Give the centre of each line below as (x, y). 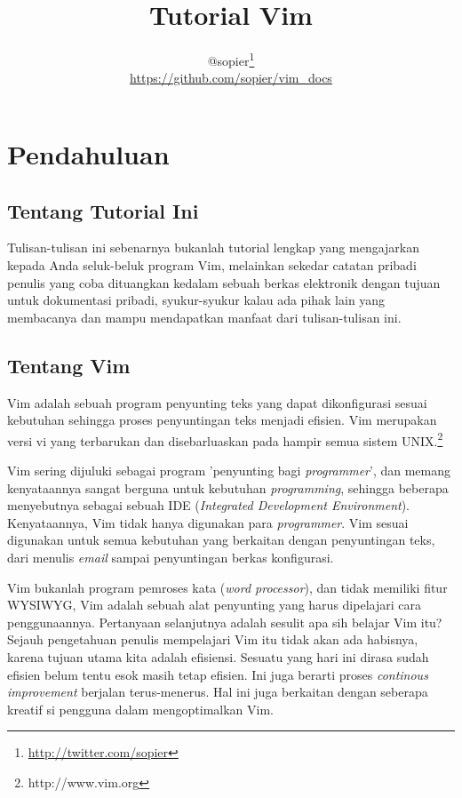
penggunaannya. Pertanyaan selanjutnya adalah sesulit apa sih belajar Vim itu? (225, 622)
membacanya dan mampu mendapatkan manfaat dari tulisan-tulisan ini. (204, 317)
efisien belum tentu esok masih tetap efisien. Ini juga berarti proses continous (218, 674)
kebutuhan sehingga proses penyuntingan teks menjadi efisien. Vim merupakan (222, 420)
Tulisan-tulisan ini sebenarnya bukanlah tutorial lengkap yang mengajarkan (214, 247)
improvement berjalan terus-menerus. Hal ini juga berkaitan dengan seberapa (218, 692)
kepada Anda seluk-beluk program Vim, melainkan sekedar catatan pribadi (212, 264)
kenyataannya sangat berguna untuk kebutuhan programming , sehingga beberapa (228, 487)
